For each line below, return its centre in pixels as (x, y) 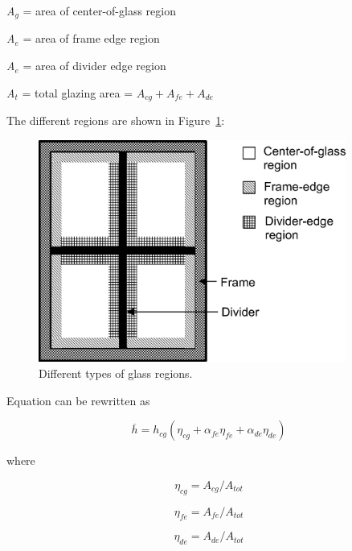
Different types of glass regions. (116, 373)
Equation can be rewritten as (78, 400)
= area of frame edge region (91, 38)
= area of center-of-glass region (99, 10)
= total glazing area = (78, 92)
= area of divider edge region (94, 66)
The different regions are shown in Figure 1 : (116, 120)
